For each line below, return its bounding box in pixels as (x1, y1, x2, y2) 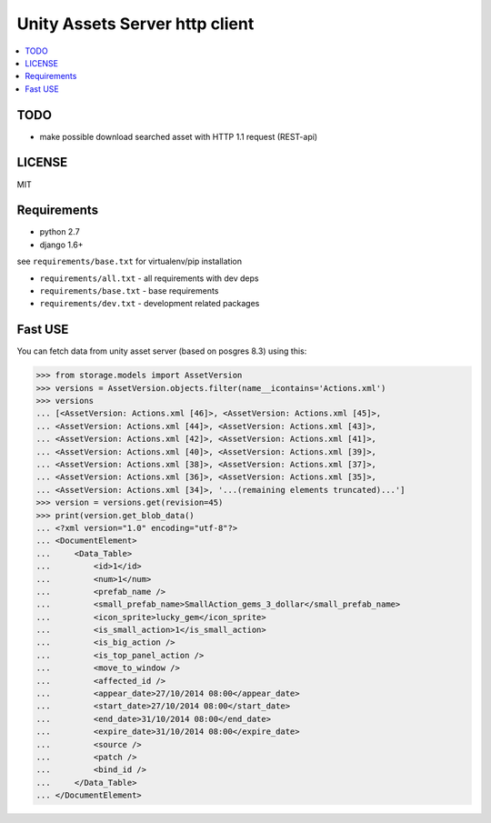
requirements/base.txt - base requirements (39, 286, 219, 296)
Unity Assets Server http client (16, 14, 255, 34)
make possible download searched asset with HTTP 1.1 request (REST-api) (39, 131, 318, 142)
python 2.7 (39, 226, 81, 237)
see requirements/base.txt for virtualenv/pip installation (16, 256, 243, 267)
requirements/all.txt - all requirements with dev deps (39, 273, 259, 284)
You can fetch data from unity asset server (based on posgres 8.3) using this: (16, 346, 307, 356)
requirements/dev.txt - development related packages (39, 298, 260, 309)
